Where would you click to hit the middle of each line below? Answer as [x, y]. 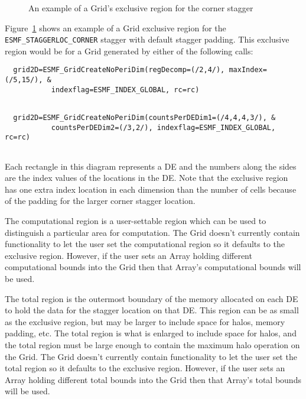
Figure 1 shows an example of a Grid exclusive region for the [115, 27]
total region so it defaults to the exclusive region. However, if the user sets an [145, 368]
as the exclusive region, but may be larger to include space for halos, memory [145, 321]
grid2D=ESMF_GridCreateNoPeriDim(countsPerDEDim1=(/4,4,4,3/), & [144, 118]
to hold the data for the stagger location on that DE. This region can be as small [152, 310]
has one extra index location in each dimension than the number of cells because [151, 189]
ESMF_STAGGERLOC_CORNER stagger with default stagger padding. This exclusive [147, 39]
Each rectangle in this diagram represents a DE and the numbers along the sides [151, 166]
